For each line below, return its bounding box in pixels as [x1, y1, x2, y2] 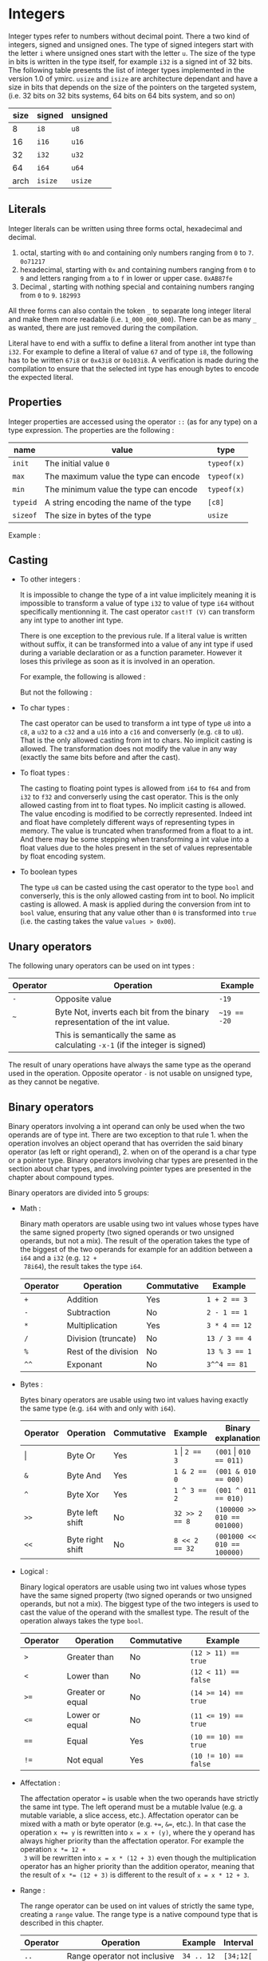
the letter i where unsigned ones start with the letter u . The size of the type [8, 48, 256, 58]
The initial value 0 [45, 458, 110, 469]
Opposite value [54, 994, 112, 1005]
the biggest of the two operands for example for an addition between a [19, 1245, 253, 1254]
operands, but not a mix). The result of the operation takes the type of [19, 1236, 250, 1245]
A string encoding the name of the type [45, 497, 191, 508]
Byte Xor [66, 1489, 100, 1500]
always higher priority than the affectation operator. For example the [19, 1836, 245, 1845]
